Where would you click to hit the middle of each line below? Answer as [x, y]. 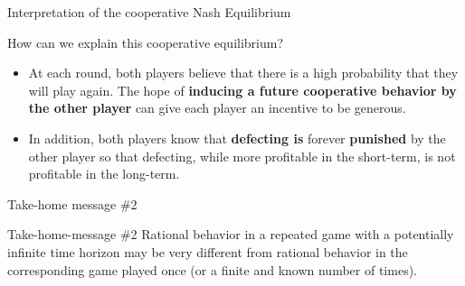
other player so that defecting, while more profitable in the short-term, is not [242, 156]
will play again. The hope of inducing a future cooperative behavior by [242, 90]
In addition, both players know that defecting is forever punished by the [237, 138]
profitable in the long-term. [104, 174]
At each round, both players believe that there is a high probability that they [243, 73]
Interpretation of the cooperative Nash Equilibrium [149, 12]
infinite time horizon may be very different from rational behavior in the [208, 251]
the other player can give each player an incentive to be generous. [217, 108]
